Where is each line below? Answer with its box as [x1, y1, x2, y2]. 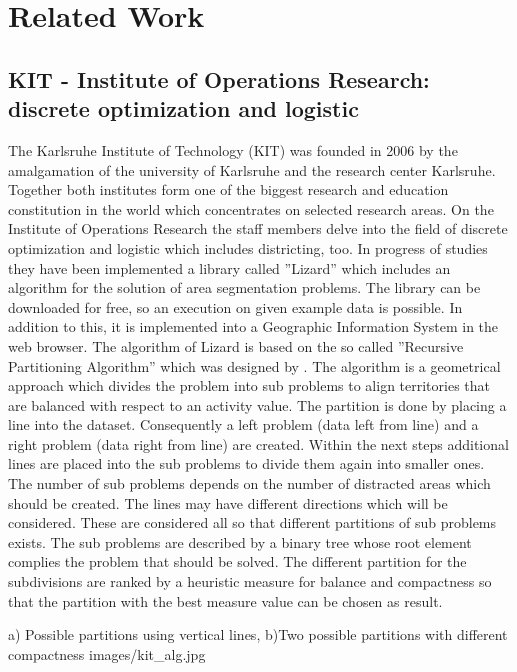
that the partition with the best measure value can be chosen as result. [8, 590, 443, 611]
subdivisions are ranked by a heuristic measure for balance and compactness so [8, 571, 492, 592]
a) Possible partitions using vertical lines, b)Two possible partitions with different [8, 624, 508, 645]
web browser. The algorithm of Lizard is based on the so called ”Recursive [8, 335, 464, 356]
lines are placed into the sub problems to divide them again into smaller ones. [8, 453, 485, 474]
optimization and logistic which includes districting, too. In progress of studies [8, 237, 488, 258]
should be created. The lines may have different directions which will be [8, 492, 448, 513]
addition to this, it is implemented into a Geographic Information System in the [8, 316, 499, 337]
